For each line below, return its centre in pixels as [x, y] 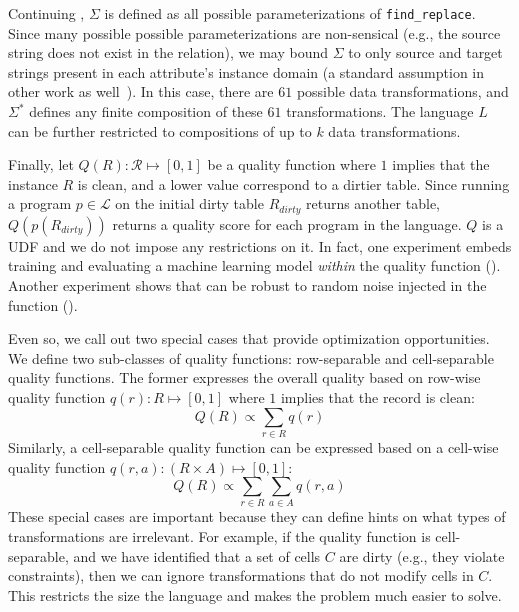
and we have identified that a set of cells [197, 555]
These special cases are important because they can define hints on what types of [257, 516]
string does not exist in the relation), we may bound [168, 52]
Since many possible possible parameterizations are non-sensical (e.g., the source [254, 32]
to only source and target [425, 52]
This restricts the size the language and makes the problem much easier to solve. [255, 594]
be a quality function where [291, 164]
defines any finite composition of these [146, 111]
